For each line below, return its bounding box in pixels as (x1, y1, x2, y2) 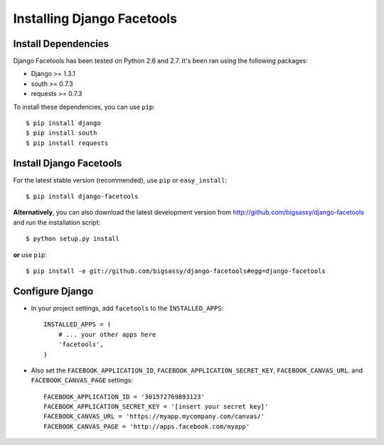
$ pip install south (26, 129, 97, 137)
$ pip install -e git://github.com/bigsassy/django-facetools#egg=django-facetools (26, 267, 326, 275)
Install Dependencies (13, 38, 110, 50)
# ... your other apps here (58, 331, 156, 338)
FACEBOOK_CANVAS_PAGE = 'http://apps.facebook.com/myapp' (43, 422, 250, 430)
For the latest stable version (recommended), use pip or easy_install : (13, 176, 228, 184)
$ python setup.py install (26, 235, 120, 243)
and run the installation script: (13, 218, 101, 227)
